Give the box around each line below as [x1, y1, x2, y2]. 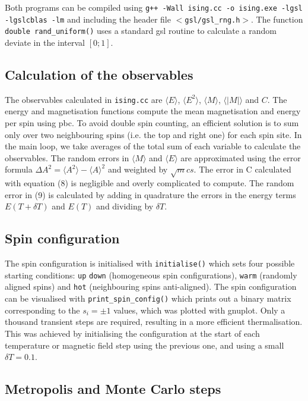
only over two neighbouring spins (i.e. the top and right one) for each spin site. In [5, 128, 302, 140]
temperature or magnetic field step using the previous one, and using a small [5, 339, 284, 351]
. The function [251, 12, 303, 25]
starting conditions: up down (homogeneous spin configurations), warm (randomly [5, 268, 297, 281]
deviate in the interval [5, 36, 85, 48]
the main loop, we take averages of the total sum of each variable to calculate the [5, 140, 301, 152]
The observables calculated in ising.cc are [5, 93, 163, 105]
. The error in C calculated [193, 163, 291, 176]
